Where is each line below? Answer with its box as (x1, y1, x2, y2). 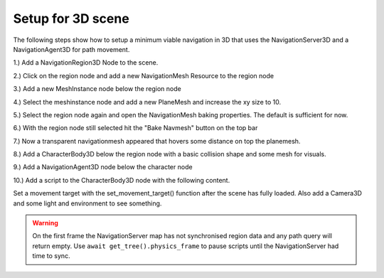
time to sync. (32, 252, 70, 260)
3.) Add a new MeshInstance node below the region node (13, 85, 181, 93)
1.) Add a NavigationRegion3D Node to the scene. (13, 58, 159, 67)
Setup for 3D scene (13, 11, 129, 26)
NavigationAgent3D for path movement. (13, 45, 130, 53)
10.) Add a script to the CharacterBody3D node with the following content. (13, 176, 230, 184)
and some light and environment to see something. (13, 199, 162, 208)
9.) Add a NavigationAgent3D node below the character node (13, 163, 193, 171)
